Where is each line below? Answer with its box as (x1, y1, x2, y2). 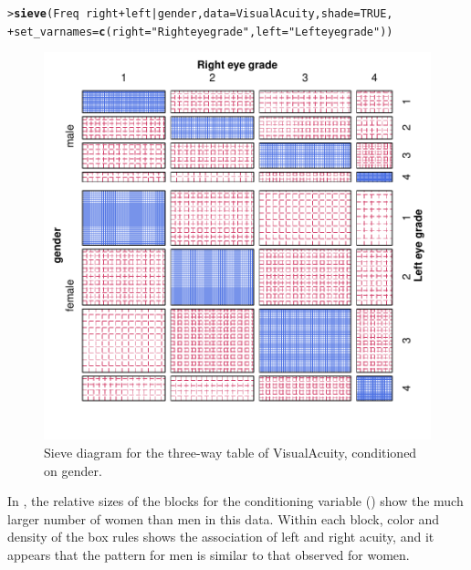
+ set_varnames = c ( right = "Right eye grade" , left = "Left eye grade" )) (7, 25, 393, 38)
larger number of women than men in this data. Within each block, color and (7, 509, 440, 528)
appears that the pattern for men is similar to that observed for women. (7, 544, 410, 564)
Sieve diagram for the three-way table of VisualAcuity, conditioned (44, 442, 417, 461)
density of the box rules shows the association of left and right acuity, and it (7, 527, 434, 546)
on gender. (44, 460, 102, 480)
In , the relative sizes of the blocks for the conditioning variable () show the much (7, 491, 464, 511)
